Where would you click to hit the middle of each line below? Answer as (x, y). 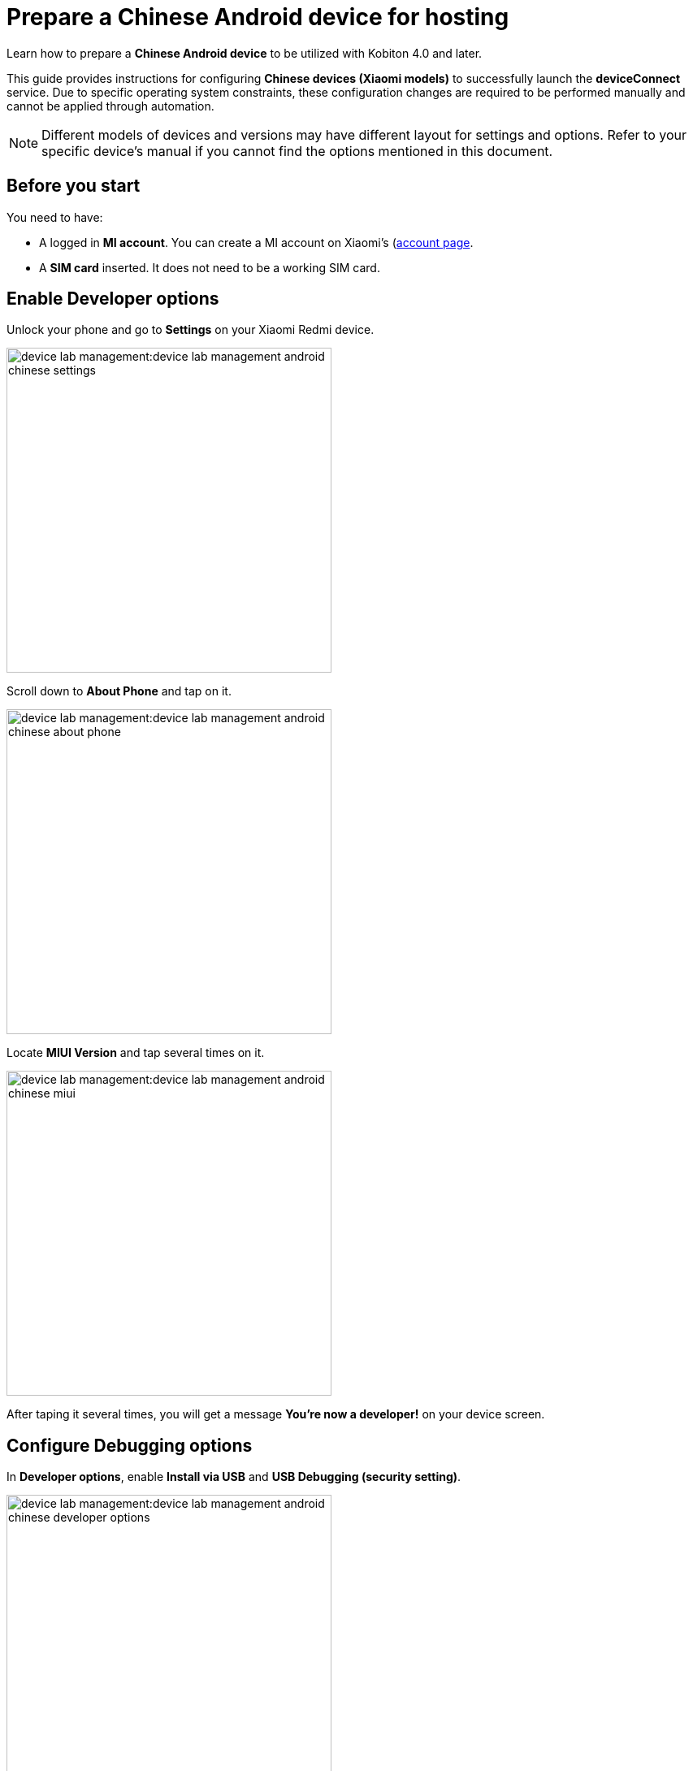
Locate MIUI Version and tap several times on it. (136, 1053)
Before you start (74, 186)
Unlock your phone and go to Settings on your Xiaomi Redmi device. (191, 330)
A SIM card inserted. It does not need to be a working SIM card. (210, 267)
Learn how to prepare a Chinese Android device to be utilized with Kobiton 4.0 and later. (245, 53)
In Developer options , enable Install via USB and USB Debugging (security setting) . (234, 1477)
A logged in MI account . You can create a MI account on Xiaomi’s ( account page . (256, 242)
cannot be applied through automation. (110, 106)
